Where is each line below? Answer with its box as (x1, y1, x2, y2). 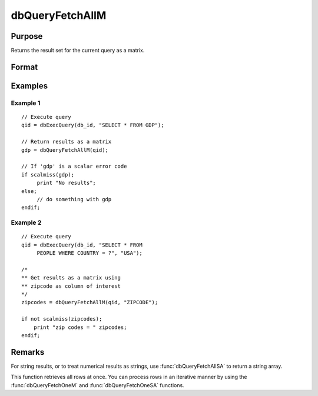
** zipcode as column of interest (21, 282, 121, 289)
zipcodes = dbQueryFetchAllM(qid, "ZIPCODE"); (21, 299, 158, 306)
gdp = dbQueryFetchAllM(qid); (21, 147, 109, 153)
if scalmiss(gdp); (21, 171, 75, 178)
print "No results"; (37, 179, 97, 187)
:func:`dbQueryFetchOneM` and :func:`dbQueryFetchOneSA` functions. (11, 381, 185, 388)
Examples (11, 81, 48, 91)
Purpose (11, 31, 43, 41)
